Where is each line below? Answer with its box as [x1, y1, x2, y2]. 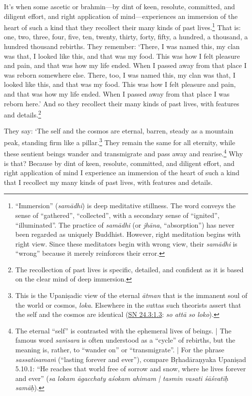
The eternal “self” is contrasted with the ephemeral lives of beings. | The [15, 325, 232, 335]
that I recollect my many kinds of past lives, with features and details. [4, 177, 213, 187]
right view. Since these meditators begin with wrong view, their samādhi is [15, 238, 237, 248]
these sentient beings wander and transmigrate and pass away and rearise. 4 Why [4, 147, 243, 158]
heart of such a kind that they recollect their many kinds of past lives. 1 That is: [4, 21, 241, 32]
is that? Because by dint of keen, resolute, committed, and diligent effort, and [4, 158, 235, 168]
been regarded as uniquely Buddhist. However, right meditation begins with [15, 229, 241, 239]
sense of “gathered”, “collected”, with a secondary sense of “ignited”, [15, 210, 220, 220]
